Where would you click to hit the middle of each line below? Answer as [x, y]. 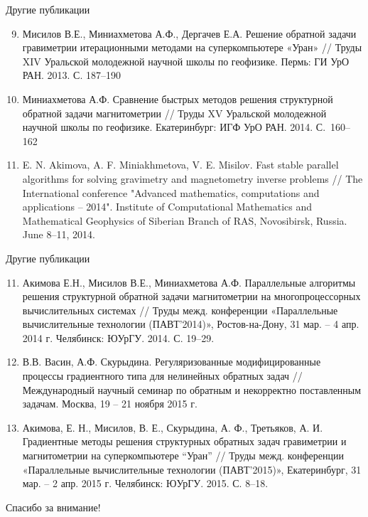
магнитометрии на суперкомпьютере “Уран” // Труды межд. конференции [183, 455]
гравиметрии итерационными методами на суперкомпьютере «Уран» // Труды [192, 47]
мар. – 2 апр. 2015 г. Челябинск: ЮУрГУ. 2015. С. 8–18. [145, 483]
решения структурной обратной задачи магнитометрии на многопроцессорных [191, 296]
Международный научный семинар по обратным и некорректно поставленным [192, 389]
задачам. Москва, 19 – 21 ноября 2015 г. [110, 404]
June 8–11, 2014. [59, 234]
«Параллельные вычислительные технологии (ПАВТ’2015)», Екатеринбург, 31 [192, 469]
